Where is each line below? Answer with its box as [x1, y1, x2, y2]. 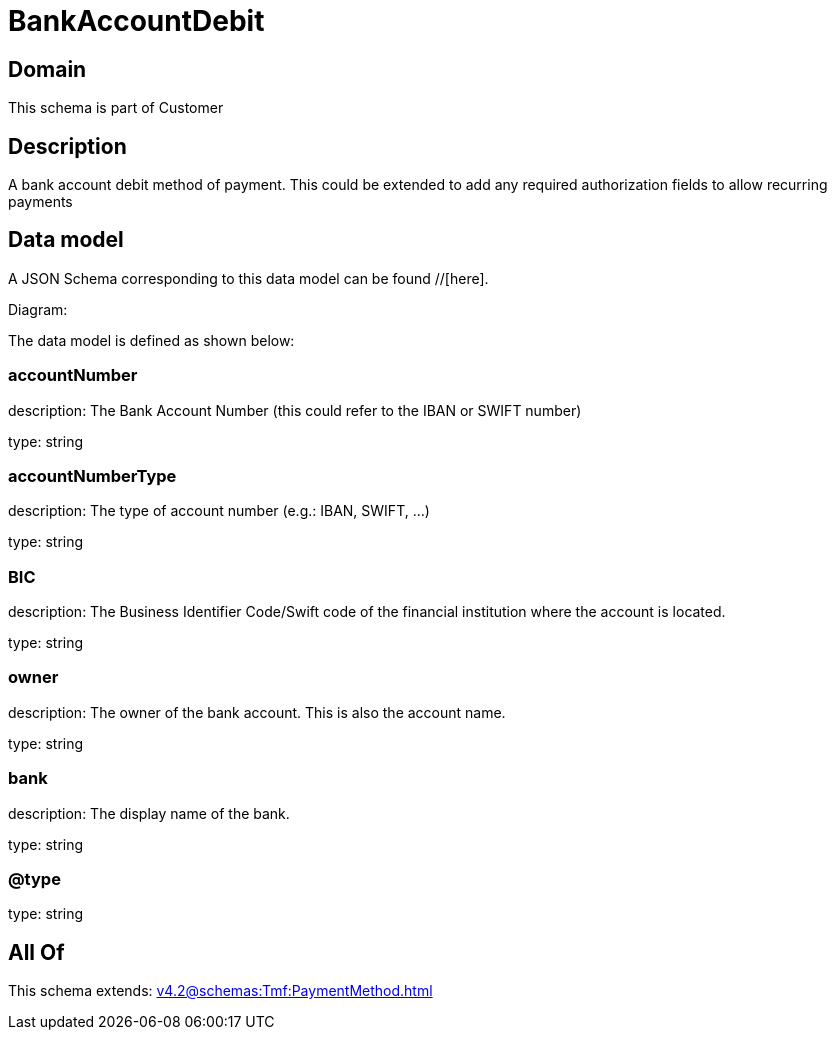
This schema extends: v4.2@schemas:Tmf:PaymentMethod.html [8, 982, 433, 1000]
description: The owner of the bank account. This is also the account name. [8, 703, 506, 721]
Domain [8, 56, 87, 82]
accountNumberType [8, 465, 177, 486]
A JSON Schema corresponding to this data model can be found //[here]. [8, 269, 489, 287]
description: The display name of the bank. [8, 804, 290, 822]
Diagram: [8, 300, 68, 318]
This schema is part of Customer [8, 99, 224, 117]
